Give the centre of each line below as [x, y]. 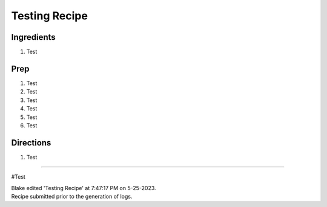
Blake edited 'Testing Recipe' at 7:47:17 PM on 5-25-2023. [84, 188]
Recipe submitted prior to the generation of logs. [72, 196]
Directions [31, 143]
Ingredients [33, 37]
